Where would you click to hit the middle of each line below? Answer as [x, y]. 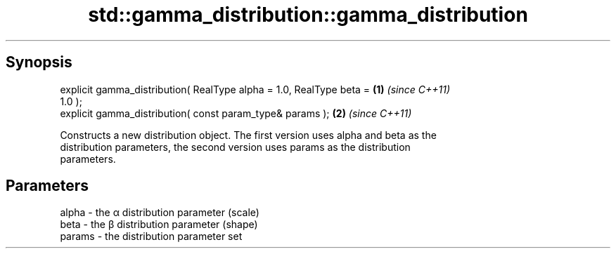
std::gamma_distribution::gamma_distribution [308, 15]
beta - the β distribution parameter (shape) [159, 225]
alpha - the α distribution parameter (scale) [160, 213]
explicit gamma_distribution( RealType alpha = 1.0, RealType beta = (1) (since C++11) [255, 89]
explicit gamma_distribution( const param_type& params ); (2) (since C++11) [236, 113]
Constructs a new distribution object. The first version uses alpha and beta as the [248, 135]
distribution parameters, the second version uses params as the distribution [235, 147]
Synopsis [39, 62]
